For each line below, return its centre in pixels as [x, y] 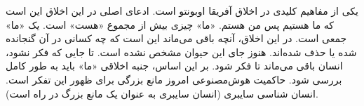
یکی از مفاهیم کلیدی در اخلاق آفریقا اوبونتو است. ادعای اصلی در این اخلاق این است [182, 11]
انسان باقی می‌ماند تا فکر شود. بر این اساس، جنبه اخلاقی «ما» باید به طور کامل [174, 66]
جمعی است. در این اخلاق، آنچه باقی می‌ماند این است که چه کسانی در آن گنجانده [176, 38]
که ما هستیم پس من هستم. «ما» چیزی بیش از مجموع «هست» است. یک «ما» [170, 24]
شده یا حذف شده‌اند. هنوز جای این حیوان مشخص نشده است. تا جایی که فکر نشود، [181, 52]
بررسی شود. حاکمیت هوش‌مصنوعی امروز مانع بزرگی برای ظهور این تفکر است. [174, 79]
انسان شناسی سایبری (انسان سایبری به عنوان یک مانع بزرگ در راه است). [162, 93]
